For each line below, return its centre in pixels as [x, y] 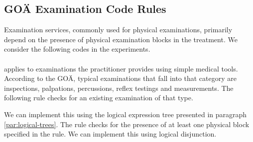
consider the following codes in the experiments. [77, 49]
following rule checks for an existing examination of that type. [99, 98]
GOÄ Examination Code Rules [85, 9]
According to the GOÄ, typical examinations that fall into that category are [120, 78]
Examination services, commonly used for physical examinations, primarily [118, 30]
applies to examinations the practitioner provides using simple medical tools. [121, 68]
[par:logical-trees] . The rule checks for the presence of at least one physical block [127, 124]
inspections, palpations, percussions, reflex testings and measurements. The [119, 88]
